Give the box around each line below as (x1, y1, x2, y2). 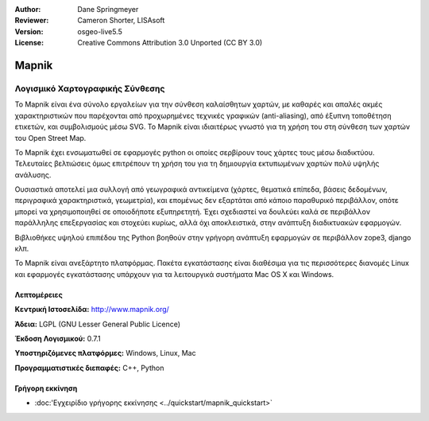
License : (14, 38, 44, 48)
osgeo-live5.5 (77, 26, 122, 36)
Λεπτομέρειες (14, 290, 63, 299)
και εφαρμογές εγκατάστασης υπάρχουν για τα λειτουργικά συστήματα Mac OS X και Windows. (14, 269, 334, 279)
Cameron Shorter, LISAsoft (77, 16, 165, 25)
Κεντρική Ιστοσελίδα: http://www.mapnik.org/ (14, 305, 170, 314)
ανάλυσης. (14, 170, 52, 179)
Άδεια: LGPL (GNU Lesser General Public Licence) (14, 319, 181, 329)
